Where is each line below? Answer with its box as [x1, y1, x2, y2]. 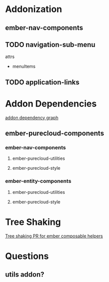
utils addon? [5, 270, 45, 279]
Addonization [5, 4, 62, 15]
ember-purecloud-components [5, 129, 105, 138]
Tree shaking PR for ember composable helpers [5, 233, 103, 239]
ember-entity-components [5, 178, 72, 185]
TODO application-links [5, 78, 80, 86]
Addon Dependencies [5, 98, 97, 109]
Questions [5, 250, 49, 261]
